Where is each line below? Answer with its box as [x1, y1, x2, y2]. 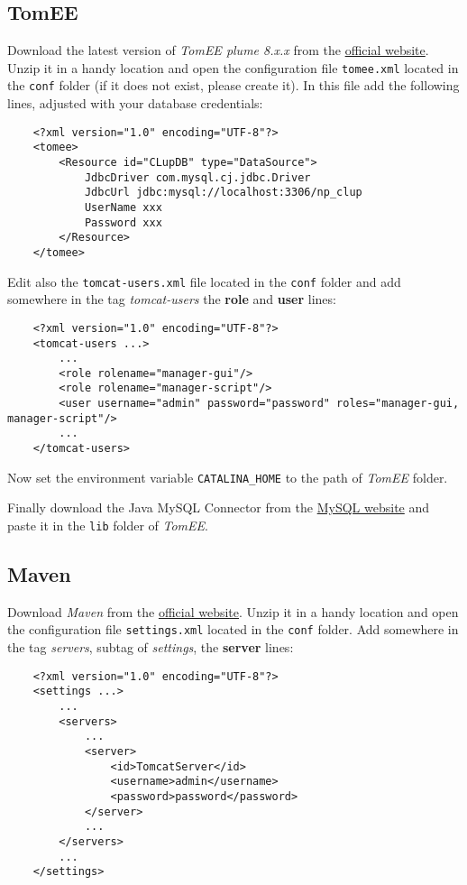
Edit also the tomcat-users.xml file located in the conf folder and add [7, 272, 401, 290]
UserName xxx [84, 200, 162, 214]
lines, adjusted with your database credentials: [7, 94, 263, 113]
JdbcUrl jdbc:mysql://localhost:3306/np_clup [84, 186, 362, 199]
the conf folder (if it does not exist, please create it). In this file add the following [7, 76, 460, 95]
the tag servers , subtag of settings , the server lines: [7, 638, 294, 657]
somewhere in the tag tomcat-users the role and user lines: [7, 290, 336, 309]
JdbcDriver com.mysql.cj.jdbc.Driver [84, 171, 311, 184]
